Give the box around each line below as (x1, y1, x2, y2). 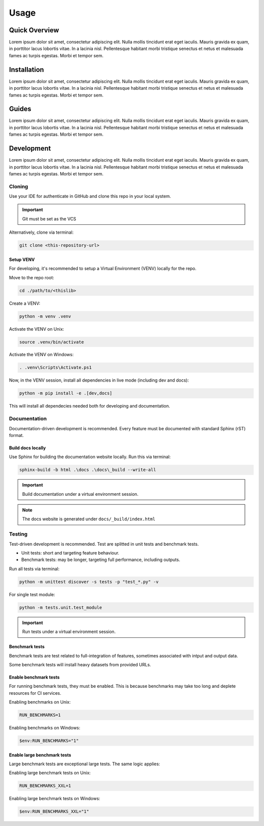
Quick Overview (9, 26, 59, 34)
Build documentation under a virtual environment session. (22, 491, 139, 497)
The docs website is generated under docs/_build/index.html (22, 516, 156, 522)
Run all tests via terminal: (9, 566, 60, 572)
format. (9, 432, 24, 438)
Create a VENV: (9, 300, 41, 306)
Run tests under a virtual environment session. (22, 629, 116, 634)
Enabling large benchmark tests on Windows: (9, 796, 100, 802)
